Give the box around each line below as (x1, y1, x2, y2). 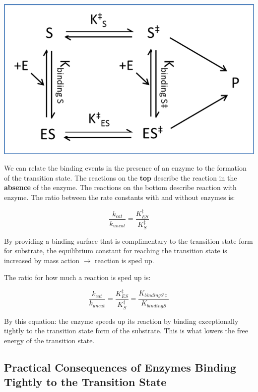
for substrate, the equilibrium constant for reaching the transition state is (4, 245, 227, 256)
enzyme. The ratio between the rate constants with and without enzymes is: (4, 192, 235, 202)
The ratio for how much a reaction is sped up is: (4, 272, 151, 282)
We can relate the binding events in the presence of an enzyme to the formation (4, 163, 247, 173)
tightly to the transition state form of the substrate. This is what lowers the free (4, 325, 248, 336)
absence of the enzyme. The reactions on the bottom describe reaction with (4, 182, 237, 193)
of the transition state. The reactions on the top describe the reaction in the (4, 172, 237, 183)
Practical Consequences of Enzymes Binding (4, 359, 236, 375)
